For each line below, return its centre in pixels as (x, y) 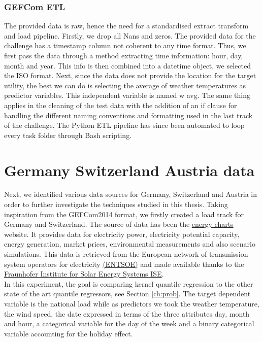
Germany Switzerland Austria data (129, 170)
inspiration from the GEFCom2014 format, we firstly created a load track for (124, 214)
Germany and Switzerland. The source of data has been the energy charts (119, 224)
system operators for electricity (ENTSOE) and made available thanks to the (124, 264)
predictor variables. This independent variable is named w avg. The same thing (127, 95)
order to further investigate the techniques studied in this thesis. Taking (116, 204)
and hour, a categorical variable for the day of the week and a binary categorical (129, 323)
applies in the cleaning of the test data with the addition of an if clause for (121, 105)
